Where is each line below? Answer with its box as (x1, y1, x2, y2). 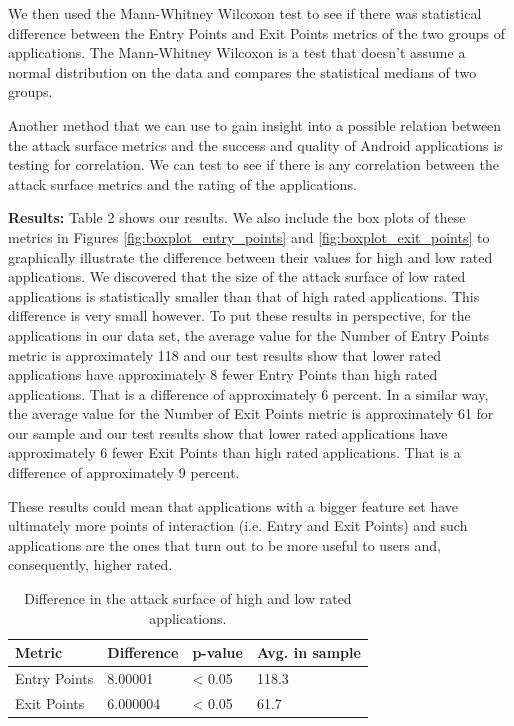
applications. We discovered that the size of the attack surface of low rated (8, 266, 466, 287)
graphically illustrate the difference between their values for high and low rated (8, 246, 493, 267)
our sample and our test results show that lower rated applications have (8, 422, 448, 443)
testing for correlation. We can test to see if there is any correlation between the (8, 154, 499, 175)
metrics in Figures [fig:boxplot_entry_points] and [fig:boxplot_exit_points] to (8, 226, 490, 247)
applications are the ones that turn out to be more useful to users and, (8, 534, 441, 555)
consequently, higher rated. (8, 554, 173, 575)
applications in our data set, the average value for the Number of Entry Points (8, 324, 490, 345)
